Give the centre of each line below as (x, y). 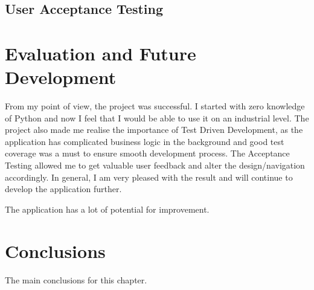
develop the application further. (63, 189)
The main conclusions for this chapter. (76, 279)
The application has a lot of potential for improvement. (107, 209)
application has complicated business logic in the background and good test (145, 141)
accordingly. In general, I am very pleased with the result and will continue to (149, 177)
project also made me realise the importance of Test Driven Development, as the (154, 130)
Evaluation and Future (101, 53)
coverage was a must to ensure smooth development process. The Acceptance (147, 153)
